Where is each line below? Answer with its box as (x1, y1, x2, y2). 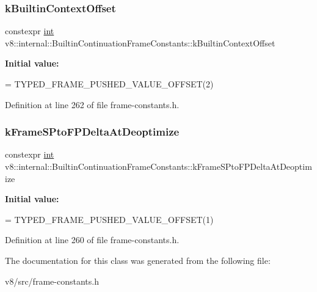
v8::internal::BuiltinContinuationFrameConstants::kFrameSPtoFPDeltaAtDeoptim (5, 160, 312, 172)
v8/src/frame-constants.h (5, 274, 99, 287)
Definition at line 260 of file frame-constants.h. (5, 233, 180, 246)
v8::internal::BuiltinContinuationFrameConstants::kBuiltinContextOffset (5, 36, 275, 49)
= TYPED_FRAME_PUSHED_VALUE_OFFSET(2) (5, 78, 214, 90)
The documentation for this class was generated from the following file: (5, 254, 271, 266)
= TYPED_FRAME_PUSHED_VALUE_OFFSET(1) (5, 213, 214, 225)
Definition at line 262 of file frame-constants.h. (5, 98, 180, 111)
